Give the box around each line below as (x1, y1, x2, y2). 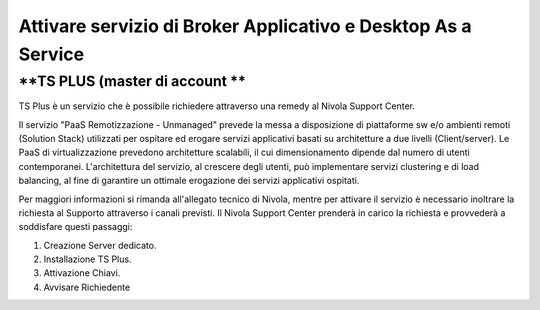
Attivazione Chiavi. (43, 267, 121, 279)
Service (18, 43, 85, 65)
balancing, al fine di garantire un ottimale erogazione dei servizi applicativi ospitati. (18, 175, 360, 187)
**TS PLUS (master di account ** (18, 72, 247, 90)
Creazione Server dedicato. (43, 239, 157, 251)
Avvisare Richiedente (43, 281, 131, 293)
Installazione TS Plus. (43, 253, 132, 265)
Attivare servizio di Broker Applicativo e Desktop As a (18, 15, 472, 37)
